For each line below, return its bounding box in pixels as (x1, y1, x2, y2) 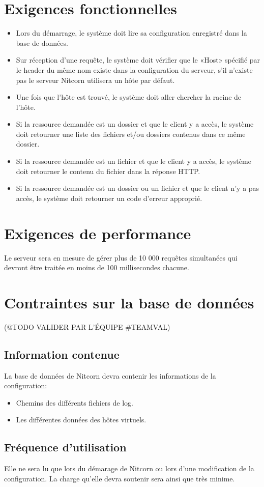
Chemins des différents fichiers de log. (16, 397, 133, 408)
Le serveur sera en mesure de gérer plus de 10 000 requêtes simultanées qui (4, 252, 238, 263)
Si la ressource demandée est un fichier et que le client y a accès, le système (16, 156, 251, 166)
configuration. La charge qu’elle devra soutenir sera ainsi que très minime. (4, 473, 235, 483)
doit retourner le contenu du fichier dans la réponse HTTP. (16, 165, 200, 176)
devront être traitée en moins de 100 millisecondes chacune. (4, 262, 189, 273)
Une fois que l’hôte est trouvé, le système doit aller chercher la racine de (16, 92, 242, 102)
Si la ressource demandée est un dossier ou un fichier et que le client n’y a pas (16, 183, 259, 193)
